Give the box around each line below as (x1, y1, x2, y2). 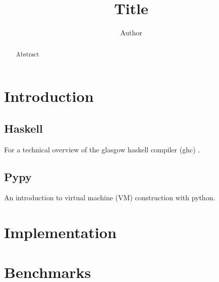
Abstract (16, 49, 39, 58)
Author (120, 27, 142, 38)
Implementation (4, 222, 117, 243)
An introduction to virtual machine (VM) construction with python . (4, 192, 215, 203)
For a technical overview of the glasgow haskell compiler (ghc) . (4, 144, 200, 154)
